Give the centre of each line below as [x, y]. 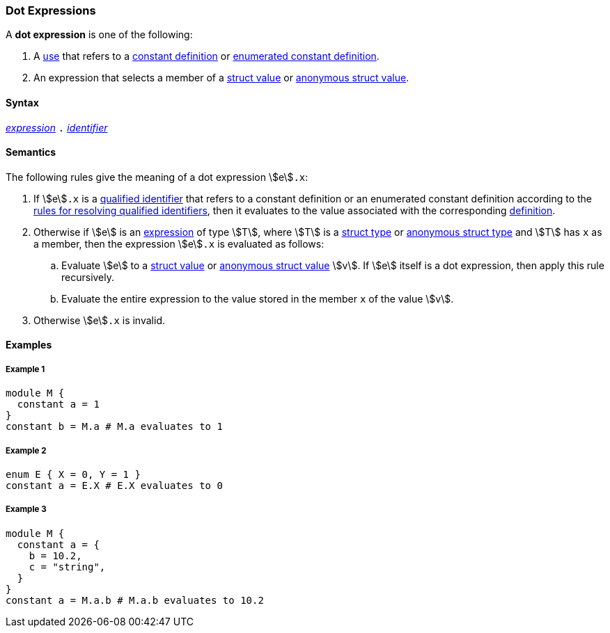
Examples [29, 345]
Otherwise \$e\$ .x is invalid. [99, 320]
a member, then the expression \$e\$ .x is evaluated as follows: [179, 243]
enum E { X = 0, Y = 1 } [73, 474]
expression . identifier [57, 127]
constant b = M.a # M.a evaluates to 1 [114, 427]
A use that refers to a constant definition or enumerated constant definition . [206, 56]
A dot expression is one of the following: [99, 35]
